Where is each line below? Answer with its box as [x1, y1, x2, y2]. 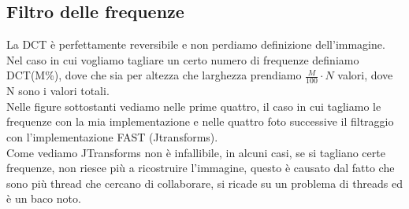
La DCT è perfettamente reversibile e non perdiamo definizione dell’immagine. [6, 36, 385, 53]
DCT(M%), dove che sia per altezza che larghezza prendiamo [6, 67, 302, 83]
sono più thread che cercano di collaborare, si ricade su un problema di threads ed [6, 174, 403, 191]
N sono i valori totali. [6, 82, 110, 99]
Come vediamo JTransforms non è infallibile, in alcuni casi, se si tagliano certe [6, 144, 385, 160]
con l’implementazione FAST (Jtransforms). [6, 129, 218, 145]
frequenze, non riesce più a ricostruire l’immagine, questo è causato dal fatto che [6, 159, 395, 176]
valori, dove [337, 67, 393, 83]
